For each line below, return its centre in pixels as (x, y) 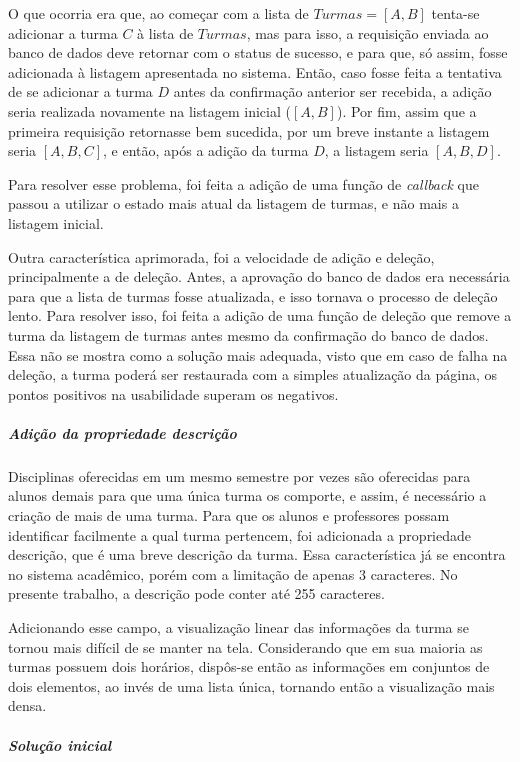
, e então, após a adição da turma (206, 150)
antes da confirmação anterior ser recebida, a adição (332, 91)
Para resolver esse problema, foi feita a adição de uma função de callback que (243, 183)
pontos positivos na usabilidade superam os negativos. (173, 393)
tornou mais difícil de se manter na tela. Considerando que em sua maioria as (245, 646)
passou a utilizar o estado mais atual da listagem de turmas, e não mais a (233, 203)
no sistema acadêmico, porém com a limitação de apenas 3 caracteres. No (233, 573)
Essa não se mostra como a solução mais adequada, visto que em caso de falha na (258, 354)
